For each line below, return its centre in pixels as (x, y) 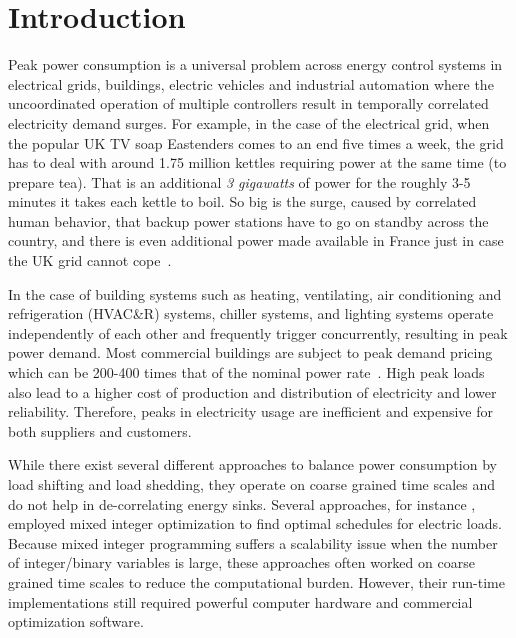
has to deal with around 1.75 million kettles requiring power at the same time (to (257, 162)
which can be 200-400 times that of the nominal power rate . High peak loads (246, 372)
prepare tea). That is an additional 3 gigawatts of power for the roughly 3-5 (239, 181)
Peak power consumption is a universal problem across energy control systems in (255, 64)
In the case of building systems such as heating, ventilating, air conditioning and (255, 293)
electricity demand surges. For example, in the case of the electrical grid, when (249, 122)
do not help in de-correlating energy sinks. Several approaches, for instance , (242, 503)
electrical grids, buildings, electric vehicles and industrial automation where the (251, 83)
